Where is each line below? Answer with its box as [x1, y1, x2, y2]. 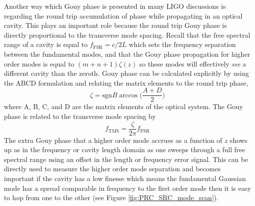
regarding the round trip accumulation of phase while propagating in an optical [4, 10, 243, 21]
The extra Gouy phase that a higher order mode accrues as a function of [4, 135, 223, 145]
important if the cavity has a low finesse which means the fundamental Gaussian [4, 173, 246, 183]
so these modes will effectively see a [139, 58, 246, 69]
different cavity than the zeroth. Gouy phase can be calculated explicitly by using [4, 68, 249, 78]
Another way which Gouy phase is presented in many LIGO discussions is [4, 1, 226, 11]
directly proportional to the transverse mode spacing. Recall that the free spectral [4, 29, 251, 40]
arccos [119, 92, 138, 99]
